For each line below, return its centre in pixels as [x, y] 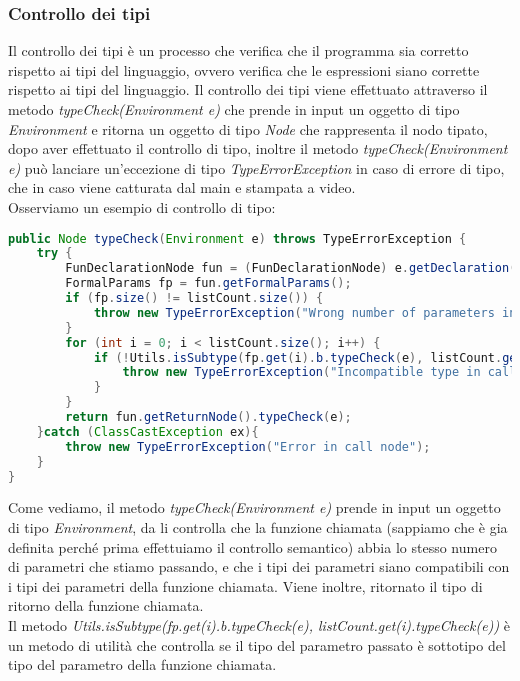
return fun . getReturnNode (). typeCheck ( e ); [208, 417]
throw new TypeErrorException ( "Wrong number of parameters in [305, 312]
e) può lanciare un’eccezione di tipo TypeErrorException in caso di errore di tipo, [256, 167]
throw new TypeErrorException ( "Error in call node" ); [248, 446]
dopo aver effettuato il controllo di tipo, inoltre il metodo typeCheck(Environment [258, 148]
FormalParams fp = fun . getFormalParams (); [208, 283]
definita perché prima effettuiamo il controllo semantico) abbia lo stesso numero [252, 546]
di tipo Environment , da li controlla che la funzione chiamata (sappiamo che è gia [258, 527]
